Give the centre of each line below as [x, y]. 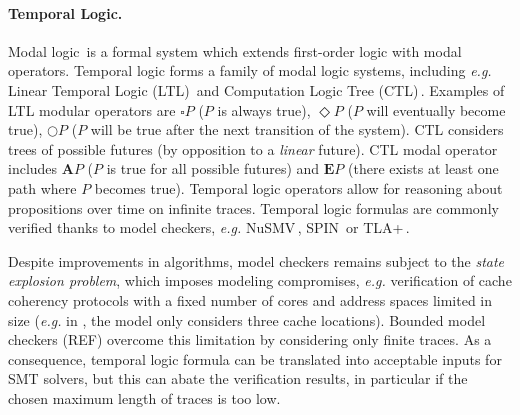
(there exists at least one [423, 168]
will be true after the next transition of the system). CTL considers [297, 129]
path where [42, 187]
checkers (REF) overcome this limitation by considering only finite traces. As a [250, 339]
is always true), [264, 109]
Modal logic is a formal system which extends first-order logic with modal [235, 50]
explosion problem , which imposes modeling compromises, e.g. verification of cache [260, 280]
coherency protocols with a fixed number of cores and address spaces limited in [250, 299]
